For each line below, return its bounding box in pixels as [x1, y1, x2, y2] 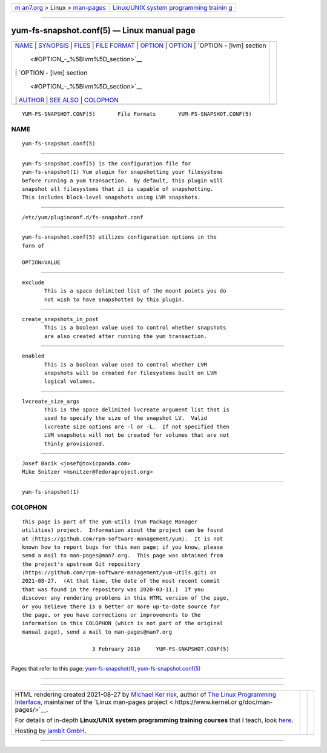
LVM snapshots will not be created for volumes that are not [44, 432, 230, 439]
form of [22, 242, 45, 249]
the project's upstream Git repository [22, 560, 140, 568]
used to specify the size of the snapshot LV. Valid [44, 415, 207, 422]
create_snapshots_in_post [22, 316, 99, 322]
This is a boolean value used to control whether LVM [44, 361, 207, 368]
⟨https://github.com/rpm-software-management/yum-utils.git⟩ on [22, 569, 217, 576]
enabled [22, 353, 45, 360]
